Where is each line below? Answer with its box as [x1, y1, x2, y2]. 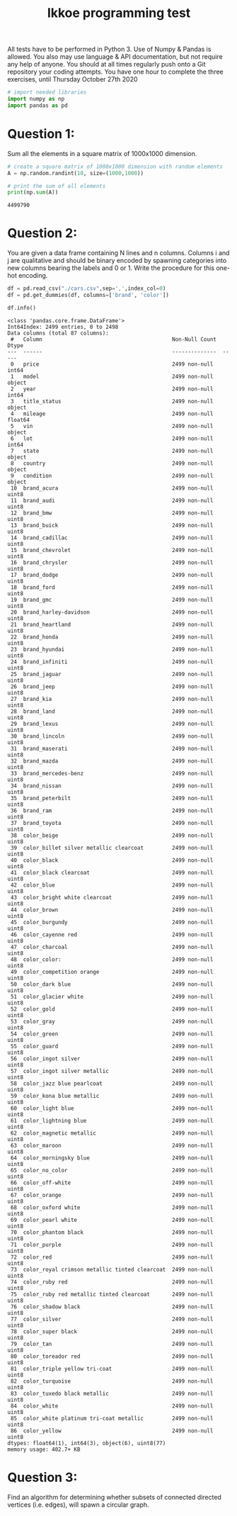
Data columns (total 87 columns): [7, 330, 110, 337]
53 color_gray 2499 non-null [10, 1018, 214, 1025]
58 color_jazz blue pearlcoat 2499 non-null [10, 1079, 214, 1087]
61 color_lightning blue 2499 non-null [10, 1117, 214, 1124]
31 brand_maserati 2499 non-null [10, 745, 214, 752]
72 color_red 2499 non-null [10, 1253, 214, 1261]
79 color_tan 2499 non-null [10, 1340, 214, 1347]
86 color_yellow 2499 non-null [10, 1427, 214, 1434]
